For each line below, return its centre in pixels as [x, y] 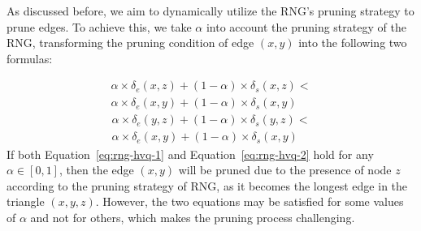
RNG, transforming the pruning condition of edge [130, 43]
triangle [26, 201]
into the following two [353, 43]
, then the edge [96, 170]
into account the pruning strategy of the [306, 26]
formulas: [30, 58]
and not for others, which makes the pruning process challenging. [193, 217]
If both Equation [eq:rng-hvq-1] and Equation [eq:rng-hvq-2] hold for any [190, 154]
